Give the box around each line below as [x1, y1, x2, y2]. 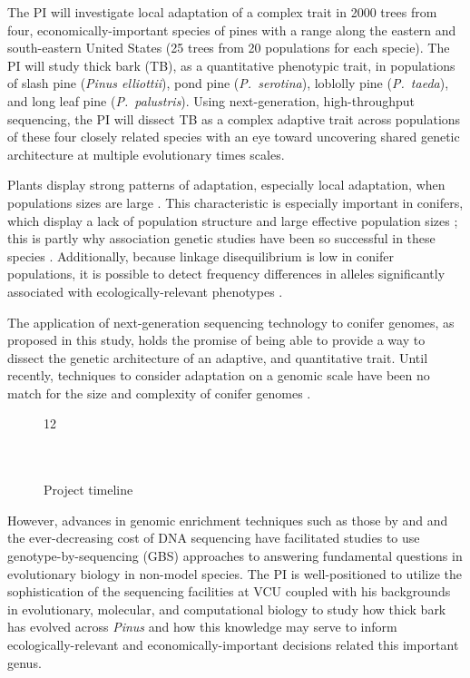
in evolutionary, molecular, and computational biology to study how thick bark [7, 599, 446, 618]
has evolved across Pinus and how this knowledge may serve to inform [7, 617, 397, 636]
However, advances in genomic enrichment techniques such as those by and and [7, 510, 448, 529]
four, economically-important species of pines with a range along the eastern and [7, 20, 456, 39]
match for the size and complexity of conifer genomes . [7, 383, 311, 402]
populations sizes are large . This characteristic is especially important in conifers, [7, 192, 464, 211]
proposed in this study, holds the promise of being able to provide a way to [7, 330, 426, 349]
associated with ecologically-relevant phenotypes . [7, 281, 283, 300]
